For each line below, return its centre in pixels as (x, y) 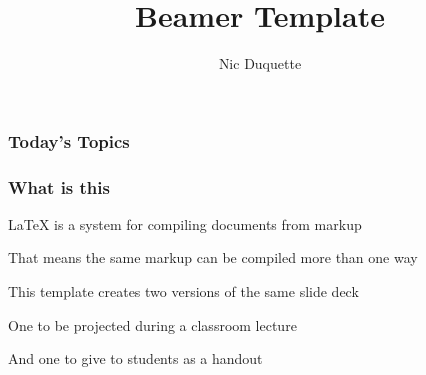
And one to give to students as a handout (135, 358)
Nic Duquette (260, 63)
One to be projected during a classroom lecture (152, 324)
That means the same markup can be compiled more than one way (213, 257)
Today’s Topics (69, 140)
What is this (59, 186)
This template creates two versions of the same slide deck (183, 291)
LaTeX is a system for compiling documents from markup (185, 223)
